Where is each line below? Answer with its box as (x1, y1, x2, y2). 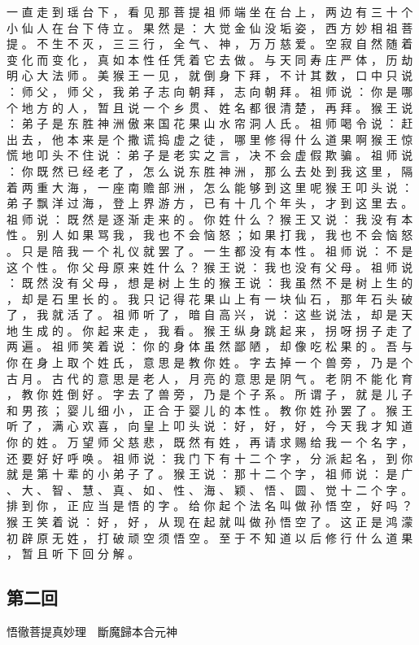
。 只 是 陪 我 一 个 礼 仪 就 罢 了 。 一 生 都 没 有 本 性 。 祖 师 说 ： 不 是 (7, 242, 413, 259)
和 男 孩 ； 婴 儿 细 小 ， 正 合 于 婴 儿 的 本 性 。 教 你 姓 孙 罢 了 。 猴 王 (7, 401, 413, 418)
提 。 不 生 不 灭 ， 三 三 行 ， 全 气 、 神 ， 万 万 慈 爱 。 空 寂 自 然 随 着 (7, 35, 413, 52)
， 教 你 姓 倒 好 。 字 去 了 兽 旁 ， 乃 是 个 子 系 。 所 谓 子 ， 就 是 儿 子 (7, 386, 413, 403)
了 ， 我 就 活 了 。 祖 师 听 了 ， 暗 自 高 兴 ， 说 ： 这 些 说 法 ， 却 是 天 (7, 306, 413, 323)
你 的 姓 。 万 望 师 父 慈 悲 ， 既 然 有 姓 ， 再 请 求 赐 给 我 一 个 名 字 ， (7, 434, 413, 451)
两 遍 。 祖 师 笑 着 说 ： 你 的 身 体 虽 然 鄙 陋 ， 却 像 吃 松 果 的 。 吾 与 (7, 338, 413, 355)
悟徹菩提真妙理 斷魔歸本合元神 (7, 622, 177, 639)
